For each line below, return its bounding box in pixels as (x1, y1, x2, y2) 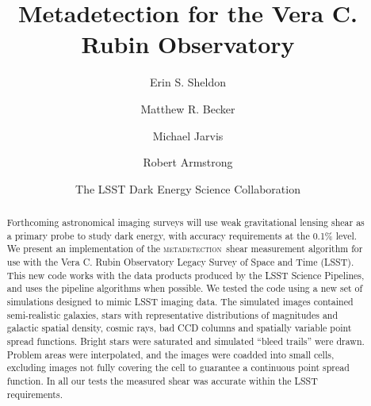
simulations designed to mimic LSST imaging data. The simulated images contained (6, 295, 354, 308)
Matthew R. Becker (140, 100, 235, 117)
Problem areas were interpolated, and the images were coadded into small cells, (6, 347, 335, 361)
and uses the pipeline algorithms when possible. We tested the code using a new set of (6, 282, 363, 295)
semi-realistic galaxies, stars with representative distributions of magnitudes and (6, 308, 338, 321)
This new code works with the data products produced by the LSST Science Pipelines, (6, 268, 365, 282)
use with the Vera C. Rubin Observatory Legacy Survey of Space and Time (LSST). (6, 255, 354, 269)
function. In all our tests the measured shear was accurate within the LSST (6, 373, 318, 387)
